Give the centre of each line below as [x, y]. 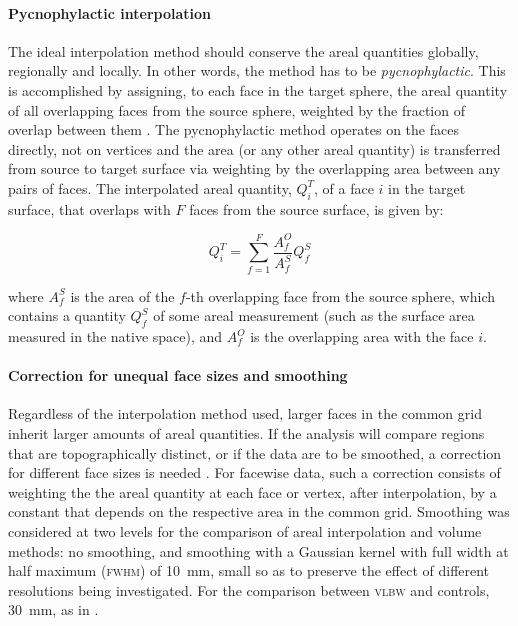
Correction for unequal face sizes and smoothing [178, 375]
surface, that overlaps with [89, 208]
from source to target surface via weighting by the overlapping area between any [254, 168]
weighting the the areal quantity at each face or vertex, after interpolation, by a [252, 491]
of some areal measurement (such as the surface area [314, 315]
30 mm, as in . [53, 609]
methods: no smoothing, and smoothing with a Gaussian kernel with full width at [258, 550]
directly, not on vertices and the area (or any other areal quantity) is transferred [254, 148]
